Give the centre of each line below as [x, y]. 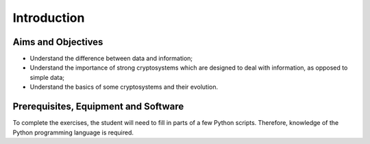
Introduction [49, 18]
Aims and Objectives [58, 42]
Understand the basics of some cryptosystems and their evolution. [124, 87]
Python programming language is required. [73, 132]
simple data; [47, 77]
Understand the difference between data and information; [111, 59]
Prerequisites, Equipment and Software [98, 107]
